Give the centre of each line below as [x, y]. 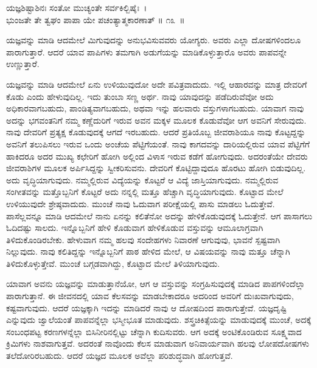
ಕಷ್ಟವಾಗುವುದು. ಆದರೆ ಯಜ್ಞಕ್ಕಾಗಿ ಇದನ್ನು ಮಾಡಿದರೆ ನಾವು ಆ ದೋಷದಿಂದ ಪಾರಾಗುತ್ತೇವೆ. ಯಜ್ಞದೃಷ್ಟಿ [147, 307]
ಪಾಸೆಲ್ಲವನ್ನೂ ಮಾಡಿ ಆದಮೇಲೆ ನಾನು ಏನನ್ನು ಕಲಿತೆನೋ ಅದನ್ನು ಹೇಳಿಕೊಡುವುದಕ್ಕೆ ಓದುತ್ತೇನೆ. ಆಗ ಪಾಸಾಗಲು [159, 215]
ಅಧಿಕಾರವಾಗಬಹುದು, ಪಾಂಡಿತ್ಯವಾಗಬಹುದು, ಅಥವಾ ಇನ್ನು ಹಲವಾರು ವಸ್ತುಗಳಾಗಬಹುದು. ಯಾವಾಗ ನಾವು [155, 108]
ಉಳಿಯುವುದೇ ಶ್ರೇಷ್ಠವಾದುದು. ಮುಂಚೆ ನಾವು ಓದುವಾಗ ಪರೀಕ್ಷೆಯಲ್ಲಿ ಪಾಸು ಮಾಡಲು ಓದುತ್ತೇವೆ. [141, 203]
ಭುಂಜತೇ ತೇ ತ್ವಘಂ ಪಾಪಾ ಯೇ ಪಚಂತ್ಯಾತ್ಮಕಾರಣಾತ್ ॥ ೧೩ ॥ [96, 19]
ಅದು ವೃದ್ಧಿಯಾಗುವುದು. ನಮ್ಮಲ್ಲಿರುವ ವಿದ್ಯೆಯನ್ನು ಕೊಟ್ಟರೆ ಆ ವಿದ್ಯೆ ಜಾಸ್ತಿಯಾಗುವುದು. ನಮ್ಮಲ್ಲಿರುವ [142, 179]
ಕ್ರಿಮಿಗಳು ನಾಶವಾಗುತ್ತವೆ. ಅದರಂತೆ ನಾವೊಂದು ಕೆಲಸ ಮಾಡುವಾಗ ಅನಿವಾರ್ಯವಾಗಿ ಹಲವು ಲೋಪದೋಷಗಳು [158, 343]
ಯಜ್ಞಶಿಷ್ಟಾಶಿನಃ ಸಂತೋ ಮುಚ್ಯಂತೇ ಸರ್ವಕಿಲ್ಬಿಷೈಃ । [77, 7]
